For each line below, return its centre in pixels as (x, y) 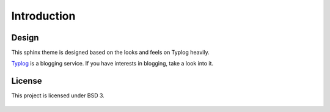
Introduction (43, 16)
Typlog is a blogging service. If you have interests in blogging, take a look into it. (112, 64)
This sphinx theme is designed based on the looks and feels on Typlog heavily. (111, 53)
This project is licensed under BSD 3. (58, 95)
